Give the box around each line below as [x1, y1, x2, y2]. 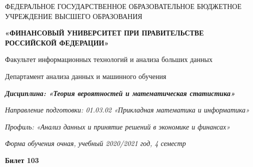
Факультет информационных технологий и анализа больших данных [5, 54, 212, 64]
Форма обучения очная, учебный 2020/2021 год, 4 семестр [5, 138, 186, 148]
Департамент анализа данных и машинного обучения [5, 70, 166, 81]
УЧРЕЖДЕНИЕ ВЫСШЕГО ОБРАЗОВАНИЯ [5, 10, 142, 21]
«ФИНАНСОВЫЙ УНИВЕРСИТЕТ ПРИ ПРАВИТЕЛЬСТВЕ [5, 27, 204, 38]
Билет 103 [5, 154, 39, 165]
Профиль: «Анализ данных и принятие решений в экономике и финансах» [5, 121, 230, 131]
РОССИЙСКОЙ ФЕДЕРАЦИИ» [5, 37, 109, 47]
